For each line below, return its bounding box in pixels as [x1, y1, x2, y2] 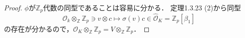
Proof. [4, 2, 22, 12]
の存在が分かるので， [4, 23, 73, 34]
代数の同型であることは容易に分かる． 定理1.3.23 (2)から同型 [43, 2, 241, 12]
